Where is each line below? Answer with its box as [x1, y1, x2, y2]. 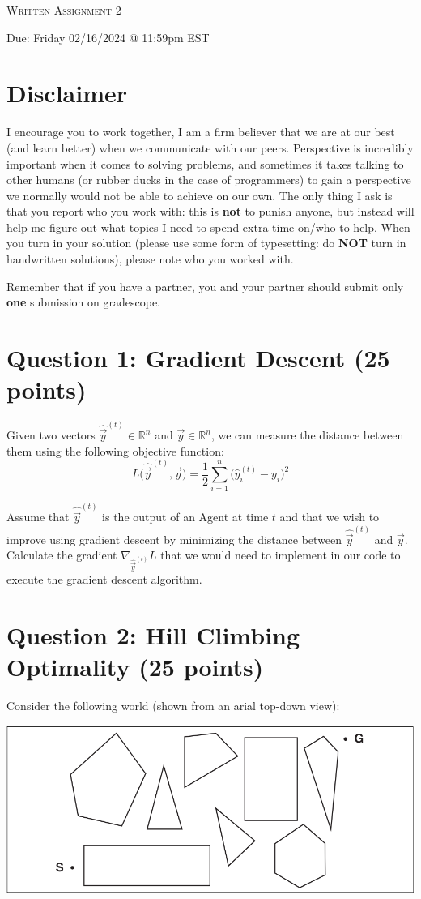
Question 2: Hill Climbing [6, 619, 300, 652]
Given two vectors [6, 426, 96, 443]
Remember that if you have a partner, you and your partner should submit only [6, 277, 404, 294]
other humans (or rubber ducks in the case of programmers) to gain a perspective [6, 171, 411, 188]
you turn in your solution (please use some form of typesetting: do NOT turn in [6, 234, 406, 251]
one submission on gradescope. [6, 293, 160, 310]
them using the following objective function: [6, 442, 224, 459]
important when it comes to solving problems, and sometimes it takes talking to [6, 155, 404, 172]
